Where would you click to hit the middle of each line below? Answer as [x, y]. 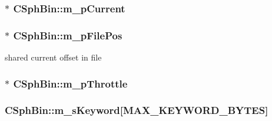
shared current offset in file [53, 57]
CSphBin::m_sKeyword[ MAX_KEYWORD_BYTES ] [137, 110]
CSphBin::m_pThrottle [70, 83]
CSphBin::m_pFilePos [68, 35]
